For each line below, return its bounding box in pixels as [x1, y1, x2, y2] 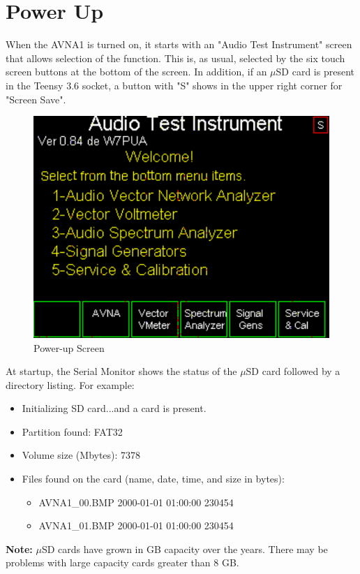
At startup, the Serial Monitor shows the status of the [6, 364, 237, 378]
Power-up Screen [33, 340, 105, 355]
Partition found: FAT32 [22, 424, 123, 439]
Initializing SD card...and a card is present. [22, 401, 207, 415]
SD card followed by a [246, 364, 340, 378]
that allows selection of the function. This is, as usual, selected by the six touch [6, 50, 345, 65]
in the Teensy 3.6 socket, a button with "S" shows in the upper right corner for [6, 78, 343, 92]
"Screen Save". [6, 91, 66, 106]
